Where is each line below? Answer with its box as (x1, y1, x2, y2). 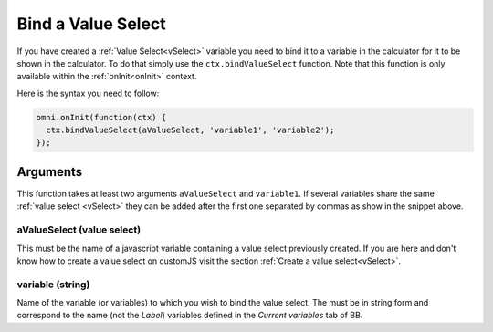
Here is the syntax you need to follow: (16, 88, 160, 99)
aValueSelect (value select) (16, 223, 142, 236)
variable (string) (16, 278, 90, 291)
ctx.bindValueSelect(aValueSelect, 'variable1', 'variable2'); (46, 125, 335, 136)
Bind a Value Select (16, 14, 166, 34)
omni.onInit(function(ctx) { (36, 112, 167, 122)
